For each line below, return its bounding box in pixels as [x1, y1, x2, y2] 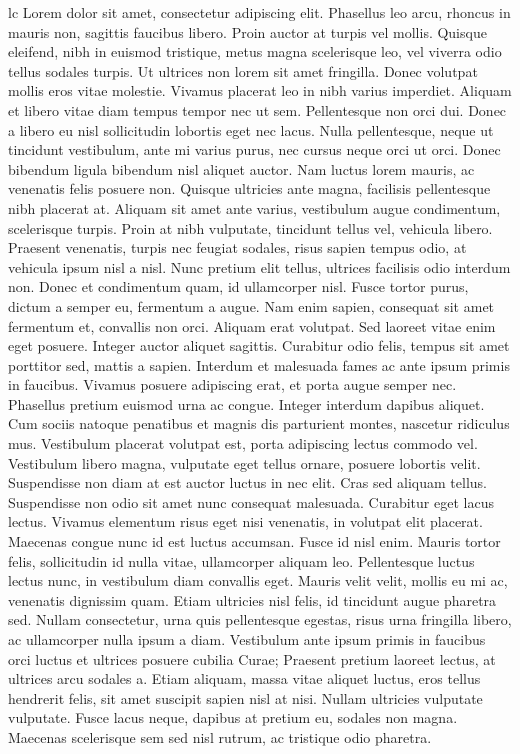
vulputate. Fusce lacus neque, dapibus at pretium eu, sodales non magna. [8, 707, 458, 728]
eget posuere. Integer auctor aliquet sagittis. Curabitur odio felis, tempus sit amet [8, 335, 510, 356]
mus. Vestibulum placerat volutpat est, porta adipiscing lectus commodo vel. [8, 433, 478, 454]
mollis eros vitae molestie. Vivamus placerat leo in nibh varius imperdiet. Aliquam [8, 80, 512, 101]
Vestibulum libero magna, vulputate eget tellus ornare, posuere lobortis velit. [8, 452, 481, 473]
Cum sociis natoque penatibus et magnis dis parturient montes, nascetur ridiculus [8, 413, 510, 434]
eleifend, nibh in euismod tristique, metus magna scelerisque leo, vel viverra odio [8, 41, 502, 62]
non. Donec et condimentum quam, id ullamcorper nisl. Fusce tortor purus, [8, 276, 469, 297]
